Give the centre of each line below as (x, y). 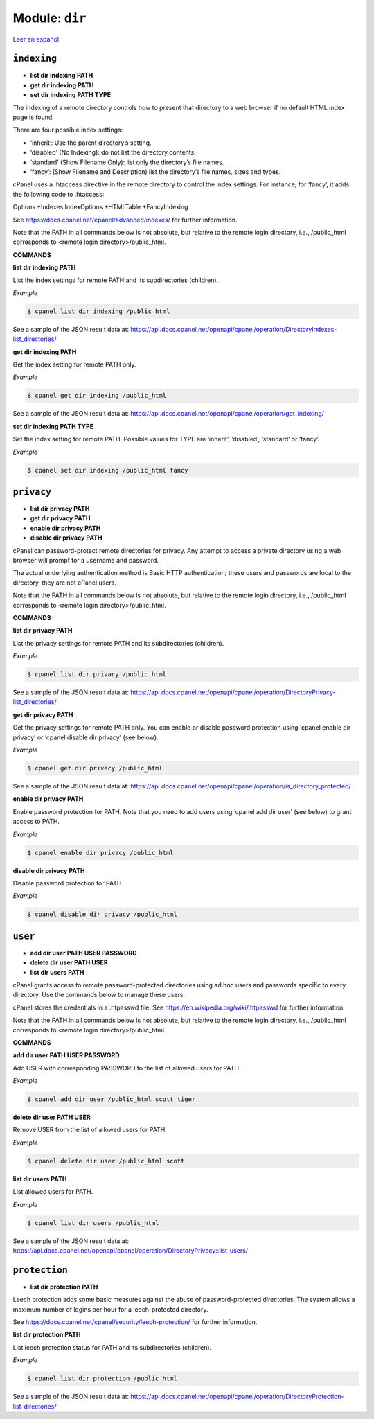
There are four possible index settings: (68, 130)
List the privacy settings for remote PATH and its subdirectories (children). (118, 643)
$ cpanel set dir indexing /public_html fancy (108, 470)
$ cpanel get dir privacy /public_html (95, 768)
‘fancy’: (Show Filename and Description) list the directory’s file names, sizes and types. (155, 171)
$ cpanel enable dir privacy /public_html (100, 853)
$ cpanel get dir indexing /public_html (97, 396)
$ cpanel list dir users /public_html (93, 1223)
